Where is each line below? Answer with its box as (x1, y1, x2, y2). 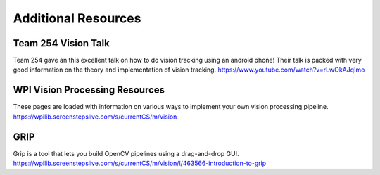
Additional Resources (13, 11, 141, 26)
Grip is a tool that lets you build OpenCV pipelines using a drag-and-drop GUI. (13, 149, 239, 157)
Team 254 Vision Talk (13, 37, 110, 49)
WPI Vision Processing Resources (13, 84, 165, 96)
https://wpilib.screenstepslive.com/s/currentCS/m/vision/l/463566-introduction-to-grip (13, 159, 267, 168)
